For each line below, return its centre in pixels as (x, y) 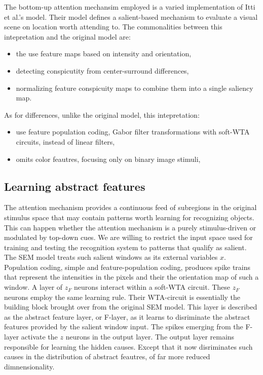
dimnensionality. (29, 366)
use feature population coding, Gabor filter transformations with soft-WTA (133, 132)
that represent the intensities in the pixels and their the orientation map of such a (131, 277)
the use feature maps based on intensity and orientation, (104, 54)
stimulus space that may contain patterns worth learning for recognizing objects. (129, 217)
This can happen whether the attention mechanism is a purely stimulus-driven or (130, 227)
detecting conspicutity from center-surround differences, (102, 70)
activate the (39, 337)
